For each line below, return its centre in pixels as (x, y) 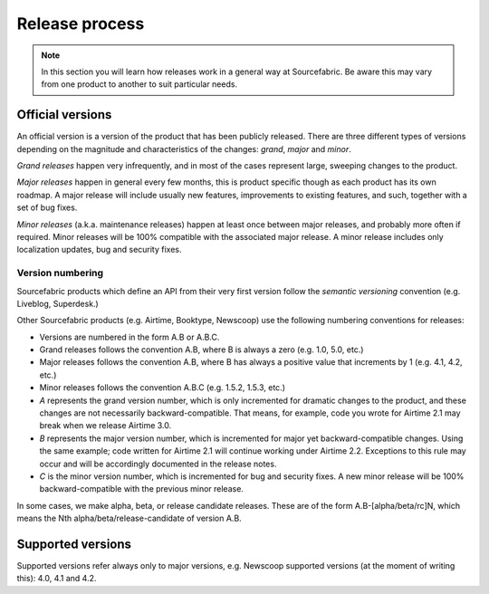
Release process (81, 24)
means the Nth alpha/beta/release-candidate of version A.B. (129, 518)
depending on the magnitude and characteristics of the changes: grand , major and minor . (184, 148)
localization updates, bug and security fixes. (99, 250)
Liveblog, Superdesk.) (58, 303)
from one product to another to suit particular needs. (139, 84)
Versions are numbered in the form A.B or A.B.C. (129, 337)
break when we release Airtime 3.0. (105, 426)
